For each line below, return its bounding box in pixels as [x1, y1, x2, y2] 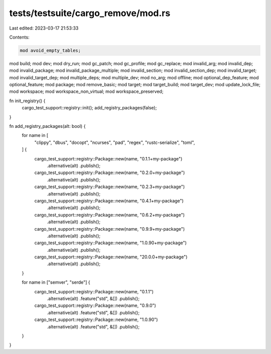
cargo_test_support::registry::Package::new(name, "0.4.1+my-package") [34, 198, 184, 204]
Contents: [9, 34, 30, 40]
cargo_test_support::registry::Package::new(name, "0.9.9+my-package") [34, 226, 185, 232]
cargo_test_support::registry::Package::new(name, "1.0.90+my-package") [34, 240, 187, 246]
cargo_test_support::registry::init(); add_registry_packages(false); [22, 105, 157, 111]
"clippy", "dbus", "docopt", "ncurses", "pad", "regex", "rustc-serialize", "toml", [34, 139, 195, 145]
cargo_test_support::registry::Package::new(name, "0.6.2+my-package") [34, 212, 185, 218]
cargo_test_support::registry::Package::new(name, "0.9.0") [34, 302, 157, 308]
